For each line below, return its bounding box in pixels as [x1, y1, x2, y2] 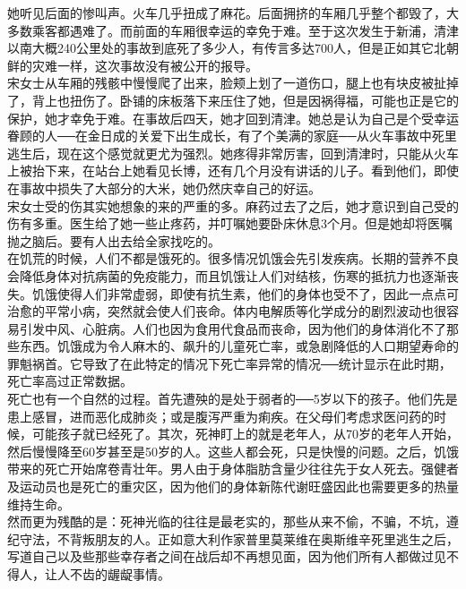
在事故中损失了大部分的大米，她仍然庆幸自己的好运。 [7, 178, 321, 197]
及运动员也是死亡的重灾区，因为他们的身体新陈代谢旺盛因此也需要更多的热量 [7, 477, 459, 496]
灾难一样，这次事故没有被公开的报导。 [31, 55, 258, 74]
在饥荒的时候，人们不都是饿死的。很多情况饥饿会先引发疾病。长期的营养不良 [7, 249, 459, 268]
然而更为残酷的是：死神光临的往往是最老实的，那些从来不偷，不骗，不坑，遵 [7, 512, 459, 531]
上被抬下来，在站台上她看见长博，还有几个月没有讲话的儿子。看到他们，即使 [7, 161, 459, 180]
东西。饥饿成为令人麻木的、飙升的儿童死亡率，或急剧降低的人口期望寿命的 [19, 337, 459, 355]
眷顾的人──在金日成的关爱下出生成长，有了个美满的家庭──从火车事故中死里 [7, 126, 457, 145]
